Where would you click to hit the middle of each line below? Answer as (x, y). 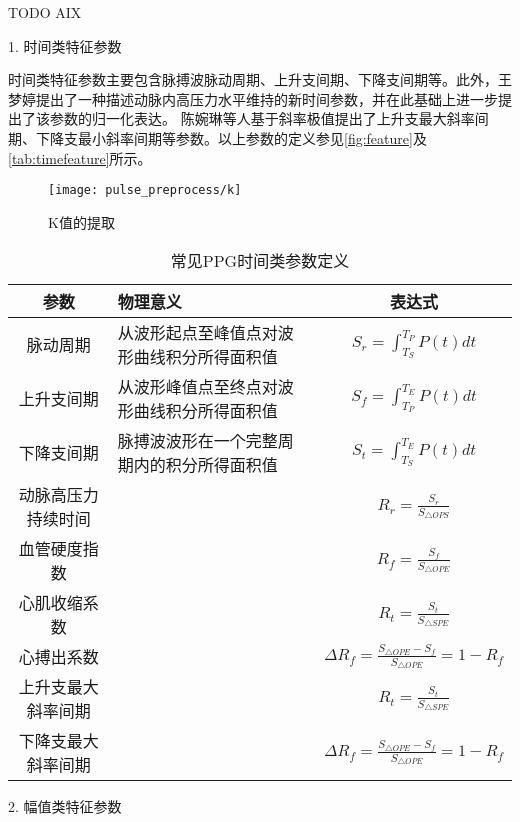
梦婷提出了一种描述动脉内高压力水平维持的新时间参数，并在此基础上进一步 (253, 98)
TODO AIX (45, 12)
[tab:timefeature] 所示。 (80, 157)
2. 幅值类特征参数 (65, 806)
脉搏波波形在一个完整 (197, 441)
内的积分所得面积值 (205, 465)
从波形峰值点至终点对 (197, 387)
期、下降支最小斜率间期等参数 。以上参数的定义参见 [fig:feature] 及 (217, 137)
